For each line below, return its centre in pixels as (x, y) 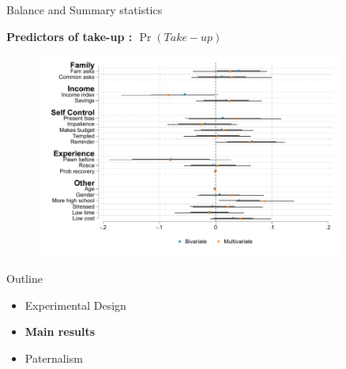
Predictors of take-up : (70, 36)
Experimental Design (75, 305)
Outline (24, 279)
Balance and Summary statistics (85, 9)
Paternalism (54, 358)
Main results (60, 331)
